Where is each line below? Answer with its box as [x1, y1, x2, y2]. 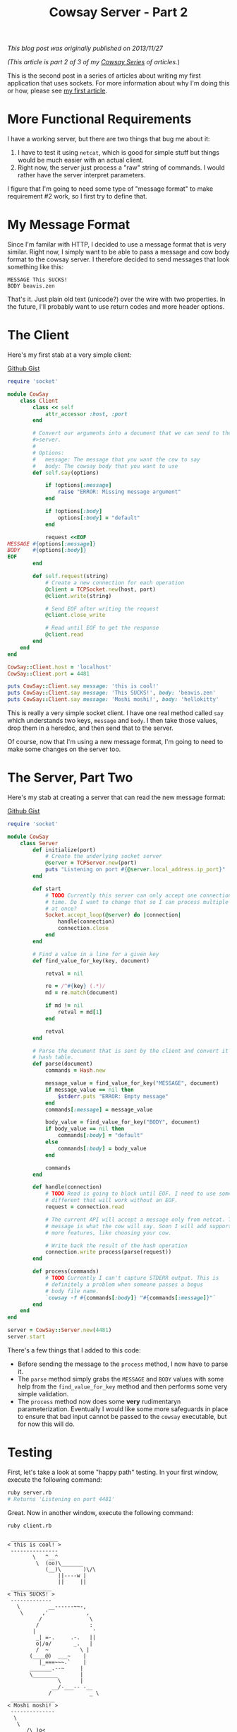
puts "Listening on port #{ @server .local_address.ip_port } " [44, 866, 226, 873]
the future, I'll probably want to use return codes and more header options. [7, 302, 225, 311]
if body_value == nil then [44, 1125, 125, 1133]
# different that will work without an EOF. [44, 1197, 178, 1204]
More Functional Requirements [7, 111, 192, 127]
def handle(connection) [32, 1184, 102, 1191]
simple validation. [17, 1389, 69, 1398]
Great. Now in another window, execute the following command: [7, 1508, 194, 1516]
